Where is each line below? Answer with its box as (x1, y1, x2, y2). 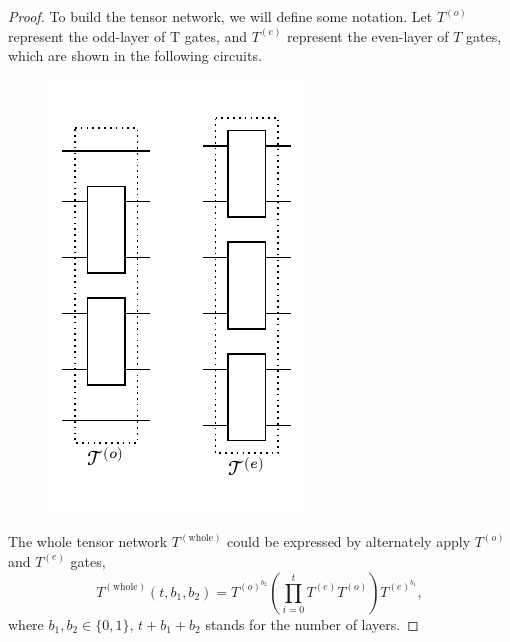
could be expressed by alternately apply (227, 531, 471, 552)
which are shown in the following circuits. (8, 45, 262, 66)
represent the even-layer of (287, 25, 449, 46)
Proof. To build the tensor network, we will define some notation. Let (8, 6, 433, 26)
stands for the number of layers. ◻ (205, 613, 419, 634)
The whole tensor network (8, 531, 168, 552)
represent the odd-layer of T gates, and (8, 25, 248, 46)
